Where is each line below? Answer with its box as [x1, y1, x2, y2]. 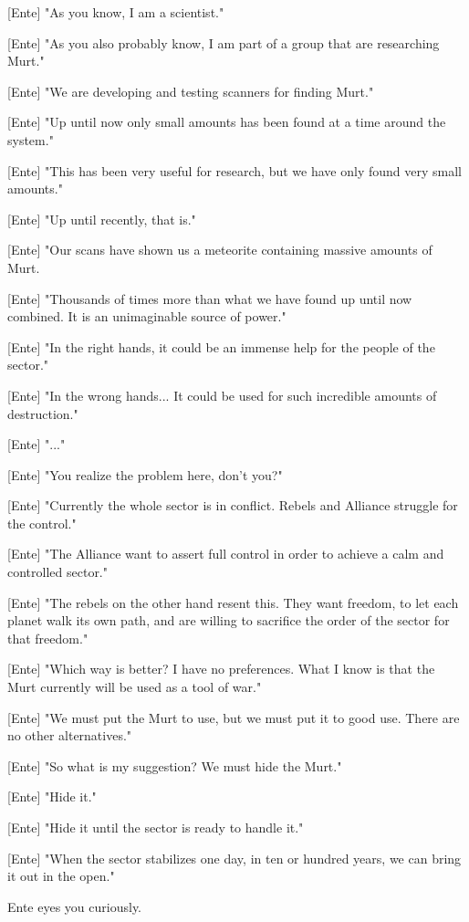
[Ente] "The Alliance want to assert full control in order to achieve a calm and [7, 544, 444, 563]
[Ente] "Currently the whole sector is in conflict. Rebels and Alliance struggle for [7, 496, 458, 515]
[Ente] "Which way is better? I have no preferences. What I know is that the [7, 659, 435, 678]
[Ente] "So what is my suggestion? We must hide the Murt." [7, 756, 342, 775]
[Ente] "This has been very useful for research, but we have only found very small [7, 161, 462, 180]
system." [7, 130, 54, 149]
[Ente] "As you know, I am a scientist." [7, 3, 224, 21]
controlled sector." [7, 562, 108, 581]
